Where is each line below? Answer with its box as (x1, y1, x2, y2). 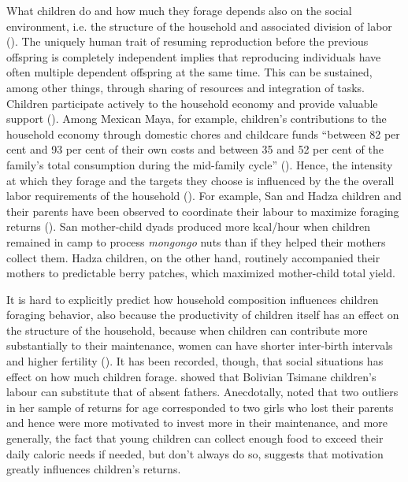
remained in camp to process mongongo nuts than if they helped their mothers (6, 233, 386, 250)
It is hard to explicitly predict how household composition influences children (6, 291, 379, 307)
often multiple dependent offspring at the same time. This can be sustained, (6, 64, 373, 80)
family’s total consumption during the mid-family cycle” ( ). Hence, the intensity (6, 156, 393, 172)
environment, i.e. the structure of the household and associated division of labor (6, 17, 392, 34)
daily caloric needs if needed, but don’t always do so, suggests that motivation (6, 445, 384, 462)
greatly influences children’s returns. (6, 461, 181, 477)
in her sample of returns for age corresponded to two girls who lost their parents (6, 399, 394, 415)
